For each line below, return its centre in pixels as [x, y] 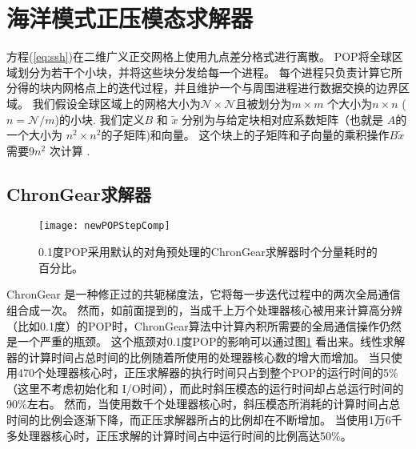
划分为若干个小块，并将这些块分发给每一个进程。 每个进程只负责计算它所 [210, 72]
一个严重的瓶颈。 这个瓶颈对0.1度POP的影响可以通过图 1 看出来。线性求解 [211, 341]
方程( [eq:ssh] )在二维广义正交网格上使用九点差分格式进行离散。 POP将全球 [199, 56]
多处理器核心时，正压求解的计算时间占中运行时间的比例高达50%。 [179, 435]
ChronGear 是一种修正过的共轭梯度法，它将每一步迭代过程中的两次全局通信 [204, 294]
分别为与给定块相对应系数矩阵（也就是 [283, 119]
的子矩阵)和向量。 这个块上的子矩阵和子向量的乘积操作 [245, 135]
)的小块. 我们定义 [100, 119]
